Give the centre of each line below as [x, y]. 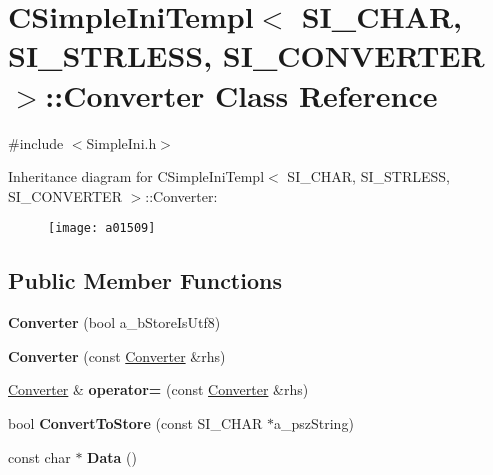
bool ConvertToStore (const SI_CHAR [135, 422]
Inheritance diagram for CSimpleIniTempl [136, 176]
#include [36, 142]
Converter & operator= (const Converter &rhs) [158, 389]
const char [39, 456]
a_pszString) [313, 422]
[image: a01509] [102, 228]
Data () [112, 456]
